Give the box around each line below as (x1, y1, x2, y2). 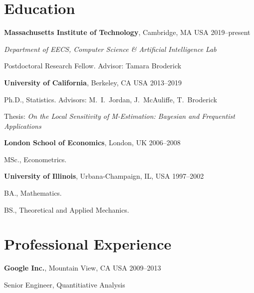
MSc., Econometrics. (4, 154, 67, 164)
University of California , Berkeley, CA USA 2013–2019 (4, 77, 182, 87)
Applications (4, 120, 41, 131)
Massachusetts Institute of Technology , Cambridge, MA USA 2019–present (4, 27, 251, 37)
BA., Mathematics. (4, 188, 62, 198)
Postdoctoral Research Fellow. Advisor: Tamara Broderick (4, 60, 182, 71)
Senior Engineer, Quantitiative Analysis (4, 279, 125, 290)
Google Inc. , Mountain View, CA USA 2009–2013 (4, 263, 161, 273)
